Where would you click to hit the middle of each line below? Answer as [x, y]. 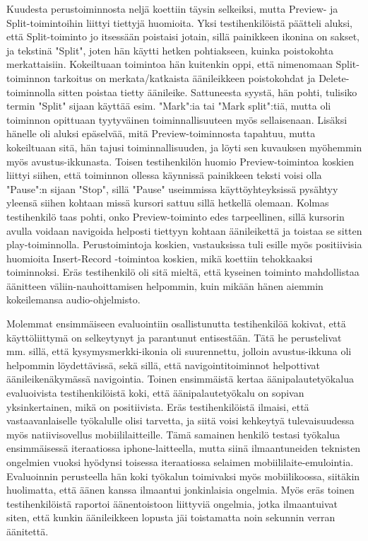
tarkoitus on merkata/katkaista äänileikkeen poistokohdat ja [184, 77]
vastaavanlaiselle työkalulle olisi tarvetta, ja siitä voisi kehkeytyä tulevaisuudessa [180, 420]
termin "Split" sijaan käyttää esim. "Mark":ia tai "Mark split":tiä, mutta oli [169, 106]
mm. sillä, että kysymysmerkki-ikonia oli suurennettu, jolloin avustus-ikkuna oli [179, 351]
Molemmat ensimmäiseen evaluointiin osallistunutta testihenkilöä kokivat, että [176, 324]
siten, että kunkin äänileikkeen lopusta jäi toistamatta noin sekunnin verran [171, 517]
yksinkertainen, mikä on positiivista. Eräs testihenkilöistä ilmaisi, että [158, 406]
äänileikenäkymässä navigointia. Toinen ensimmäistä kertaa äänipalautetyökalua [180, 379]
